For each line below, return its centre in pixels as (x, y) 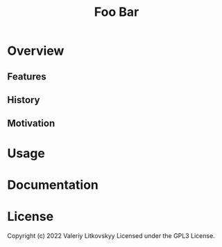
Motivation (31, 123)
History (24, 100)
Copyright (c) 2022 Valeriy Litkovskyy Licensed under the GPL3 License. (111, 235)
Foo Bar (117, 12)
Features (27, 76)
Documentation (53, 185)
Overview (36, 51)
